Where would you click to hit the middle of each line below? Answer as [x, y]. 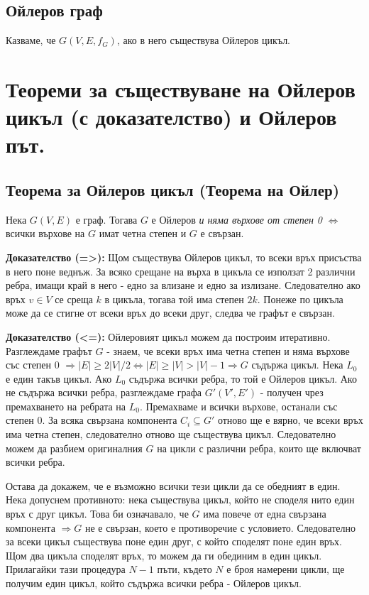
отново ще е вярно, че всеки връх [290, 420]
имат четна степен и [143, 233]
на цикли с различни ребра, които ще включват [259, 448]
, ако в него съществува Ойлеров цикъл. [204, 40]
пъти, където [184, 569]
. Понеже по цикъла [300, 299]
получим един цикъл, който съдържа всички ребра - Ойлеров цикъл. [154, 583]
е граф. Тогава [106, 219]
